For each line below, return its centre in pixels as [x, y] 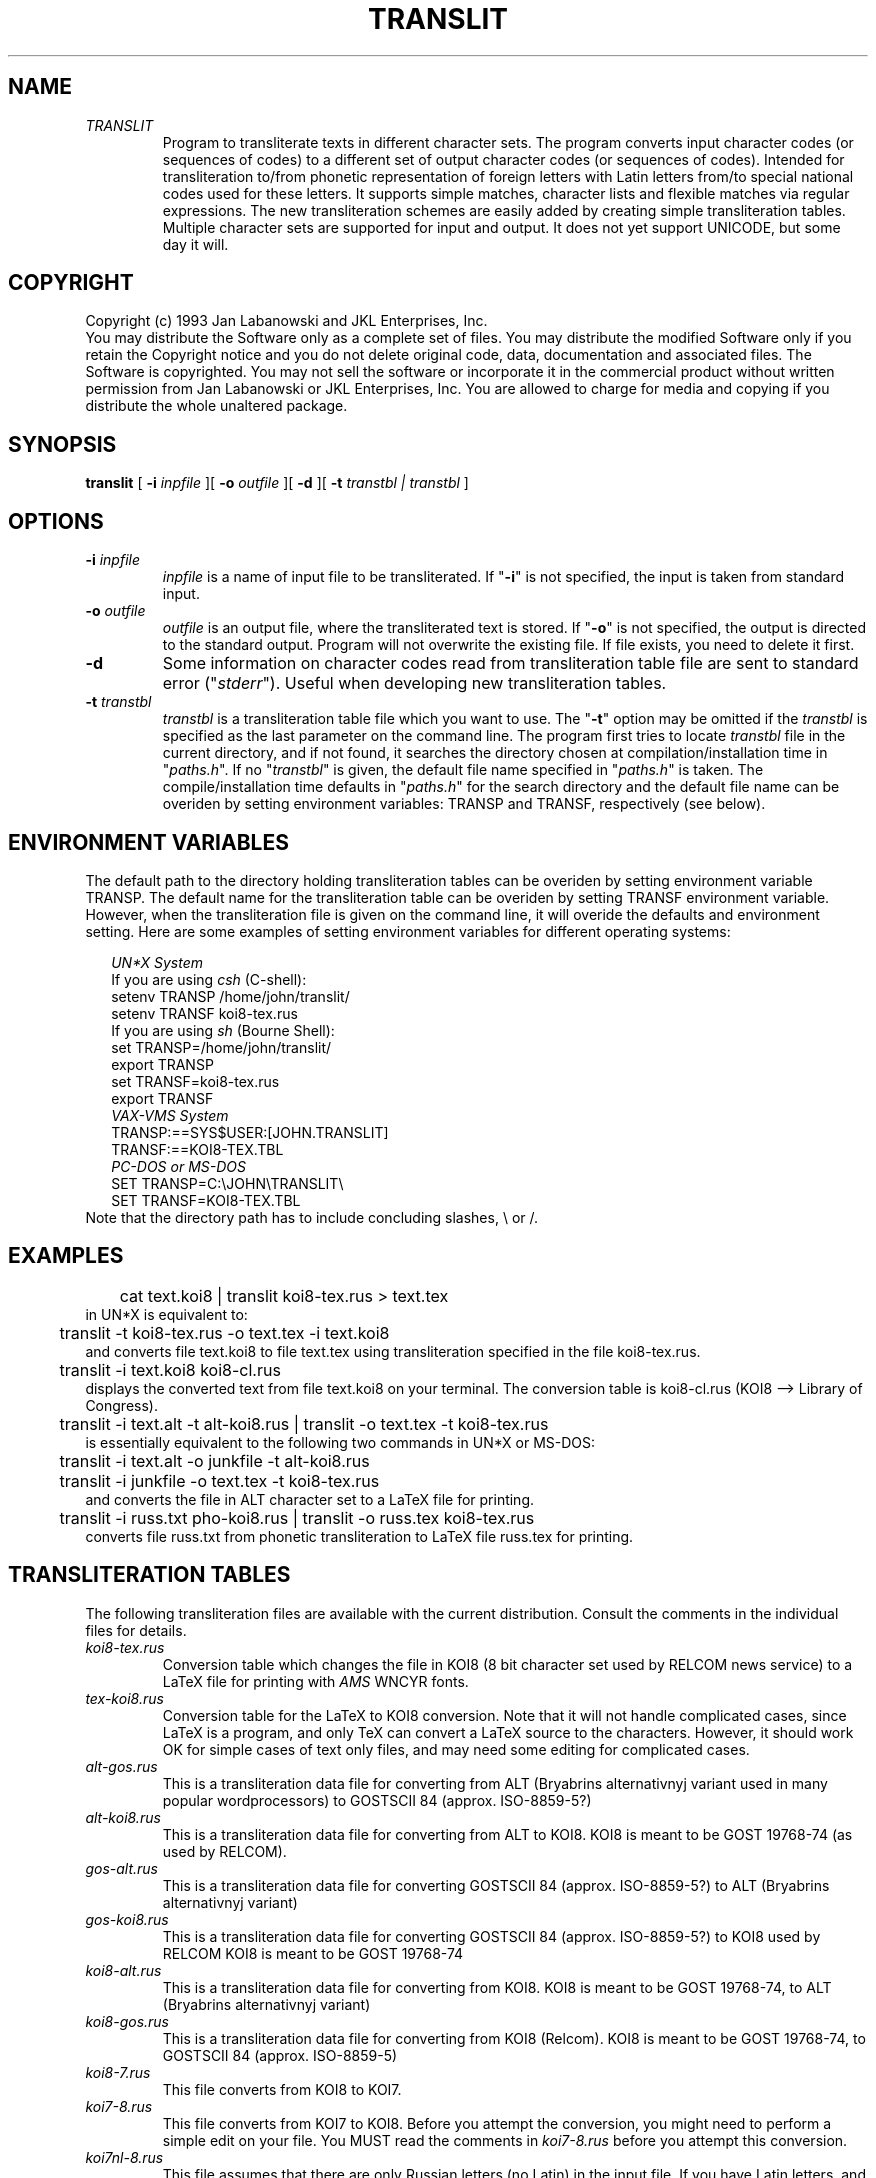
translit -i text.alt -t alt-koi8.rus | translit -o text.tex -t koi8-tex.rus [304, 1423]
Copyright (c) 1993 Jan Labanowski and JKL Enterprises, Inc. [286, 321]
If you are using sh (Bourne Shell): [223, 1030]
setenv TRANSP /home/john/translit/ [230, 996]
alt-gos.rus [121, 1766]
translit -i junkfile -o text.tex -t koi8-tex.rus [219, 1480]
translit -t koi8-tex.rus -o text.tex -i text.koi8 [224, 1332]
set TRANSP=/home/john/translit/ [221, 1047]
